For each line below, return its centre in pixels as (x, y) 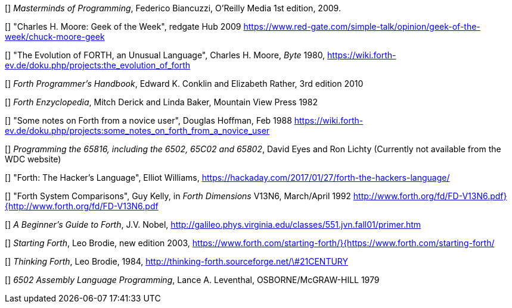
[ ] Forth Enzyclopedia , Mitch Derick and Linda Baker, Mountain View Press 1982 (161, 102)
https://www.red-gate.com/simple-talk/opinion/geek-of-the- (362, 26)
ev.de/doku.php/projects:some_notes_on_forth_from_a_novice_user (137, 131)
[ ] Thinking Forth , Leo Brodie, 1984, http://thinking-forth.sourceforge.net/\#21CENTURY (177, 261)
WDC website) (33, 159)
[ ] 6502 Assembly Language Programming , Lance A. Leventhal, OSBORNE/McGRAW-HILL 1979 (192, 280)
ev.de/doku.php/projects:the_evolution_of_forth (98, 65)
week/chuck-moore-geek (55, 37)
